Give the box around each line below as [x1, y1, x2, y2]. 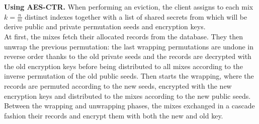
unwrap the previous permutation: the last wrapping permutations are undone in [4, 41, 253, 51]
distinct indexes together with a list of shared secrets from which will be [25, 11, 247, 22]
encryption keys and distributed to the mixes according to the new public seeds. [4, 90, 251, 101]
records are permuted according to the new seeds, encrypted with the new [4, 80, 232, 91]
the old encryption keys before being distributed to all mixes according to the [4, 60, 243, 71]
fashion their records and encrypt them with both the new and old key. [4, 110, 223, 120]
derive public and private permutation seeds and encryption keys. [4, 21, 206, 32]
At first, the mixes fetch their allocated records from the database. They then [4, 31, 243, 42]
